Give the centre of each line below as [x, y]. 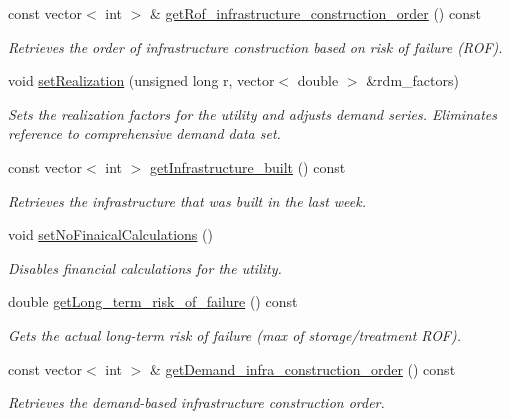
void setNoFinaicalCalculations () [110, 234]
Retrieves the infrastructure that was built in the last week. [187, 200]
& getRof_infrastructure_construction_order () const [315, 13]
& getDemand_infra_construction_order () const [303, 368]
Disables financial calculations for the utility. [145, 267]
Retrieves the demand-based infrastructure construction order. [196, 402]
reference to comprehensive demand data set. [144, 133]
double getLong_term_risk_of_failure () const [153, 301]
